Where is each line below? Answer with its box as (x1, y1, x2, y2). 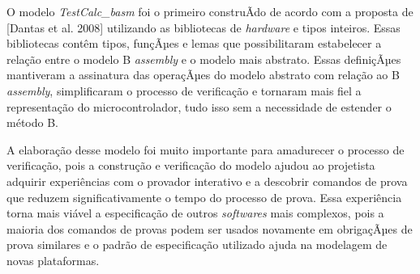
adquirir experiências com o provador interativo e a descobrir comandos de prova (6, 172, 408, 189)
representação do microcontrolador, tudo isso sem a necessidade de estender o (6, 98, 392, 115)
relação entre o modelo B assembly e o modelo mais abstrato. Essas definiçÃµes (6, 50, 401, 67)
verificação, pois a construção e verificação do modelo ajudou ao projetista (6, 157, 375, 174)
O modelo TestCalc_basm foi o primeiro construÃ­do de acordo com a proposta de (6, 3, 414, 19)
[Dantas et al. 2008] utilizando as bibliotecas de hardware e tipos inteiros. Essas (6, 19, 401, 36)
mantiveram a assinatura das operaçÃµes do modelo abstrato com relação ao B (6, 66, 400, 83)
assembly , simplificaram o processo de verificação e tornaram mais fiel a (6, 82, 362, 99)
